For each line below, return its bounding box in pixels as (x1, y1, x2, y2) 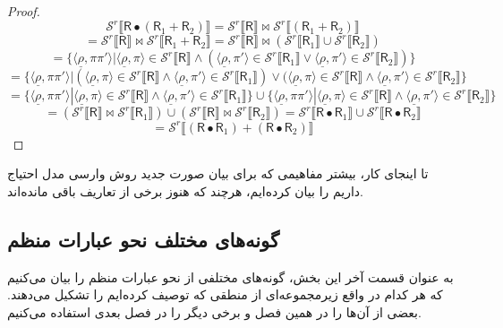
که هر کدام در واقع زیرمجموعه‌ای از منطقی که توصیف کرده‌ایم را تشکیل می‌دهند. (7, 285, 443, 304)
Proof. (7, 2, 40, 20)
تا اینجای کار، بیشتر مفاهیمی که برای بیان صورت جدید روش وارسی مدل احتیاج (7, 164, 429, 183)
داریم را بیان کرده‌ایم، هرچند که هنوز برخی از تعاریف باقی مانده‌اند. (7, 181, 363, 200)
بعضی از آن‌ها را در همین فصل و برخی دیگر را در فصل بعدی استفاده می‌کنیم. (7, 302, 422, 321)
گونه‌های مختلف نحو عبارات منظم (7, 225, 279, 253)
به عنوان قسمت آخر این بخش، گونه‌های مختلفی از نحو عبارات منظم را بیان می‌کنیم (7, 267, 454, 286)
